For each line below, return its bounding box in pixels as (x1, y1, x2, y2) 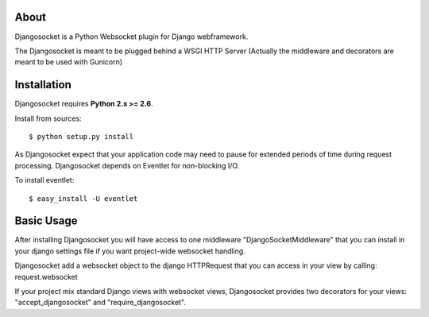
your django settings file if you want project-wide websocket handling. (14, 246, 245, 256)
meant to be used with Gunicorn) (14, 57, 123, 67)
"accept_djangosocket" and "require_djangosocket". (14, 298, 187, 307)
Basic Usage (14, 215, 78, 228)
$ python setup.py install (29, 132, 134, 141)
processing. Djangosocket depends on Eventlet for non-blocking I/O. (14, 160, 240, 170)
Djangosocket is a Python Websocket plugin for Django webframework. (14, 32, 249, 41)
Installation (14, 78, 71, 91)
